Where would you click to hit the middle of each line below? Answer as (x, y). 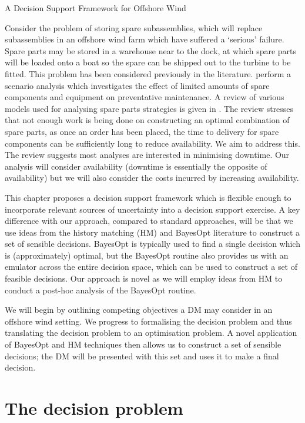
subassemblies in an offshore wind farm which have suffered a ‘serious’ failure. (145, 39)
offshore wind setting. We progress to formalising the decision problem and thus (148, 321)
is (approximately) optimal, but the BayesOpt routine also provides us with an (147, 255)
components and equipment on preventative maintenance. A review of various (145, 97)
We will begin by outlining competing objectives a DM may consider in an (139, 310)
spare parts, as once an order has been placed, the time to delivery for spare (142, 131)
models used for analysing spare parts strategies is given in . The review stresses (149, 108)
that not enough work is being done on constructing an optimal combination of (147, 120)
